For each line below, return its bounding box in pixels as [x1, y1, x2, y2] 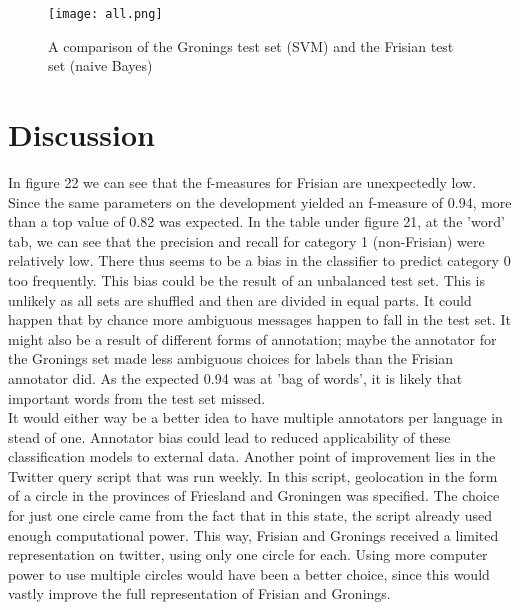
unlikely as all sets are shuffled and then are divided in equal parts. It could [8, 289, 472, 310]
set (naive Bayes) [48, 55, 153, 76]
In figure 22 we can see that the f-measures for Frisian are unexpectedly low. [8, 171, 477, 192]
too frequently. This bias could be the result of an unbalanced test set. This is [8, 269, 486, 290]
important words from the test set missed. [8, 387, 266, 408]
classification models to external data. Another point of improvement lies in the [8, 446, 496, 467]
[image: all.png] [48, 7, 163, 21]
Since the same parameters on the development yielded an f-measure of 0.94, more [8, 191, 512, 212]
